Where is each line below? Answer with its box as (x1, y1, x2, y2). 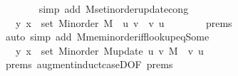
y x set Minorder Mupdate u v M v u (15, 43, 204, 58)
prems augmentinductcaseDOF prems (5, 57, 173, 72)
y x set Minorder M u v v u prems (15, 15, 232, 30)
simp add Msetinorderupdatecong (38, 1, 189, 16)
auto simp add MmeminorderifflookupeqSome (5, 29, 209, 44)
